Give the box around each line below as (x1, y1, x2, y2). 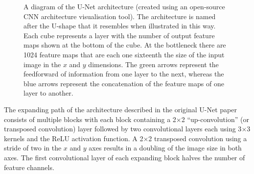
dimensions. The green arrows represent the (88, 59, 219, 69)
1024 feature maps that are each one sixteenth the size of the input (23, 49, 225, 59)
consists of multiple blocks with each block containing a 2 (4, 114, 176, 124)
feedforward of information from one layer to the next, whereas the (23, 69, 224, 79)
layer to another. (23, 88, 73, 98)
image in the (23, 59, 61, 69)
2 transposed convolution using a (148, 133, 247, 143)
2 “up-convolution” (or (181, 114, 249, 124)
